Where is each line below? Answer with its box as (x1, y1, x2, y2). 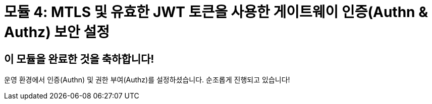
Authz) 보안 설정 (4, 24, 110, 41)
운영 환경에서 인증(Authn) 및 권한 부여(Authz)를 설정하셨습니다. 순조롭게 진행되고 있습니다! (4, 75, 290, 84)
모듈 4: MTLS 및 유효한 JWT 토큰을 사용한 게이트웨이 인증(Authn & (4, 4, 428, 21)
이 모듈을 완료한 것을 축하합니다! (4, 52, 154, 65)
